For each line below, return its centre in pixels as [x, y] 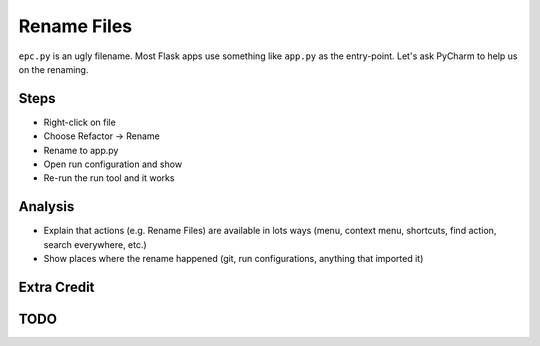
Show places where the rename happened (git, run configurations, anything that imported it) [233, 259]
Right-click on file [80, 122]
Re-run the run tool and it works [109, 178]
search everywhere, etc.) [95, 244]
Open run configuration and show [113, 164]
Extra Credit [56, 286]
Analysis [46, 206]
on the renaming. [53, 69]
